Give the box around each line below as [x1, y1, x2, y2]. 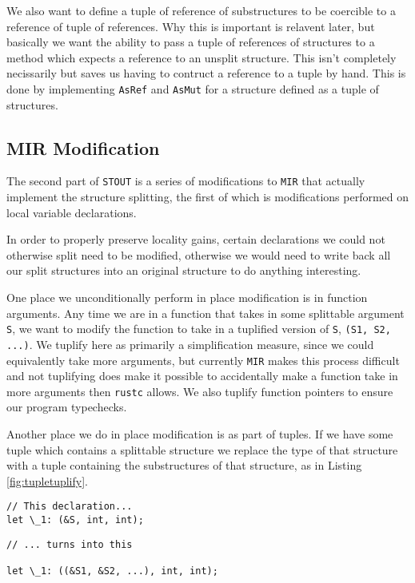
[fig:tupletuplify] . [6, 472, 88, 489]
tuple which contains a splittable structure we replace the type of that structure [6, 441, 398, 458]
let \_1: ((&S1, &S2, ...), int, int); [6, 565, 218, 577]
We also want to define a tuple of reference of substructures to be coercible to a [6, 2, 396, 18]
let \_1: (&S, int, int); [6, 514, 144, 526]
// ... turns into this [6, 538, 133, 550]
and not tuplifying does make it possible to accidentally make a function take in [6, 367, 398, 384]
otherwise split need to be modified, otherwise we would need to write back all [6, 246, 391, 263]
